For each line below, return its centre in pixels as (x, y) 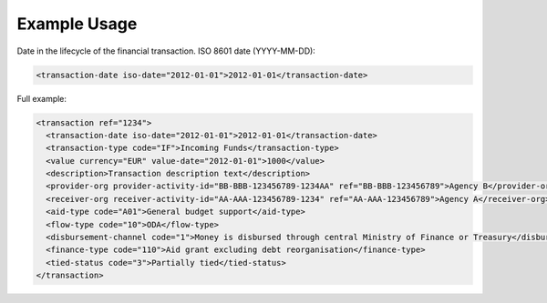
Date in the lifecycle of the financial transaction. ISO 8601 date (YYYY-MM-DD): (166, 51)
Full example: (42, 98)
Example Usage (77, 24)
